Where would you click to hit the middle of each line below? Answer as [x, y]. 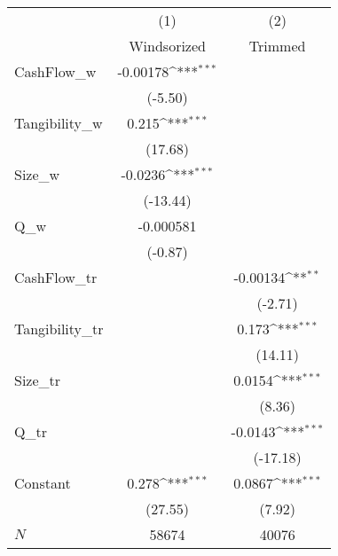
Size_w [37, 174]
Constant [43, 483]
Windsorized [167, 46]
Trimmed [277, 46]
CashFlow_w [55, 71]
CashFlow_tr [56, 277]
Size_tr [38, 380]
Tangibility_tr [59, 329]
